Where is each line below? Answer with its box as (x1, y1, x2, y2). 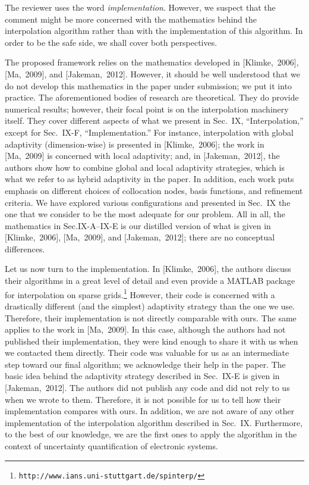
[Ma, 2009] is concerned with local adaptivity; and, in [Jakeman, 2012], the (5, 149, 280, 162)
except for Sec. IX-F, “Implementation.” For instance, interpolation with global (5, 126, 294, 138)
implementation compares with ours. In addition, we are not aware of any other (5, 405, 295, 417)
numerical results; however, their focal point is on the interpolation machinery (5, 102, 289, 115)
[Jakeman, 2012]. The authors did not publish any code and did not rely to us (5, 381, 290, 394)
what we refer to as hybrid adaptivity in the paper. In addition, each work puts (5, 173, 294, 185)
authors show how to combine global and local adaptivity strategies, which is (5, 161, 285, 173)
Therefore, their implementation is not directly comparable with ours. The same (5, 311, 297, 324)
